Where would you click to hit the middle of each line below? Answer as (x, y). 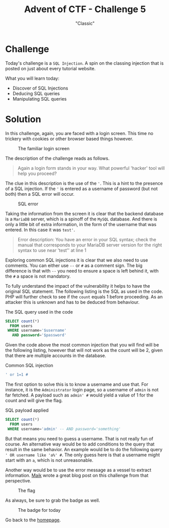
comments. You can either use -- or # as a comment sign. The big (74, 265)
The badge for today (39, 510)
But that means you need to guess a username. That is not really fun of (79, 438)
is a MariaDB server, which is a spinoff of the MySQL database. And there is (81, 219)
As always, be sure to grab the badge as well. (53, 500)
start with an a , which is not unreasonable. (49, 460)
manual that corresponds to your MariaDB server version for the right (90, 245)
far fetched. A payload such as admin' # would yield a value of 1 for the (79, 395)
